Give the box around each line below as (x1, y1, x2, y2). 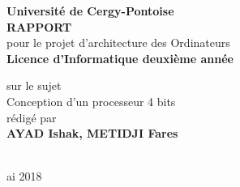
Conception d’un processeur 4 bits (6, 92, 176, 109)
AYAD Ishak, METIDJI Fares (6, 125, 178, 142)
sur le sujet (6, 77, 62, 94)
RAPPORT (6, 18, 72, 35)
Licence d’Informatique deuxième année (6, 49, 234, 66)
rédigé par (6, 108, 57, 125)
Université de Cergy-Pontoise (6, 2, 174, 19)
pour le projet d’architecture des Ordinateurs (6, 34, 230, 51)
